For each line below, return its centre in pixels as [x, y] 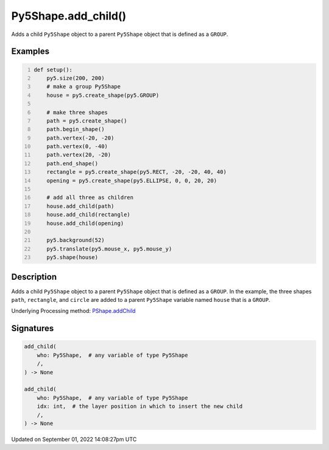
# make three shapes [77, 112]
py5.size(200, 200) [76, 78]
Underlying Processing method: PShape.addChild [73, 311]
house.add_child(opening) [85, 223]
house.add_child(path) [80, 206]
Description [34, 277]
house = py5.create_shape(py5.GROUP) [103, 95]
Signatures [33, 328]
